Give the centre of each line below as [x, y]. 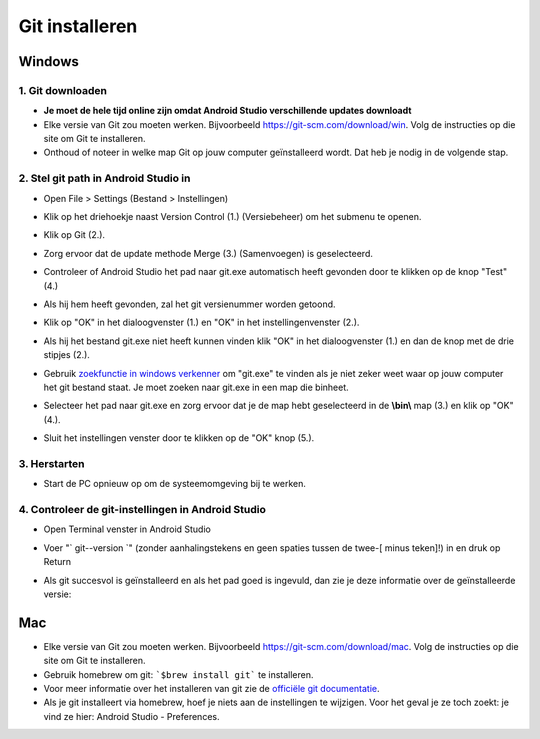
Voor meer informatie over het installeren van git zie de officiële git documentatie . [211, 689]
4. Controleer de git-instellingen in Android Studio [142, 509]
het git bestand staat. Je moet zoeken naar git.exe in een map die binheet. [196, 387]
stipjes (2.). [66, 355]
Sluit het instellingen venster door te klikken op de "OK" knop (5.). [179, 438]
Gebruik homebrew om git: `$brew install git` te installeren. [178, 674]
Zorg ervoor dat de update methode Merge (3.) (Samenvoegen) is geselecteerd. [208, 253]
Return [57, 562]
